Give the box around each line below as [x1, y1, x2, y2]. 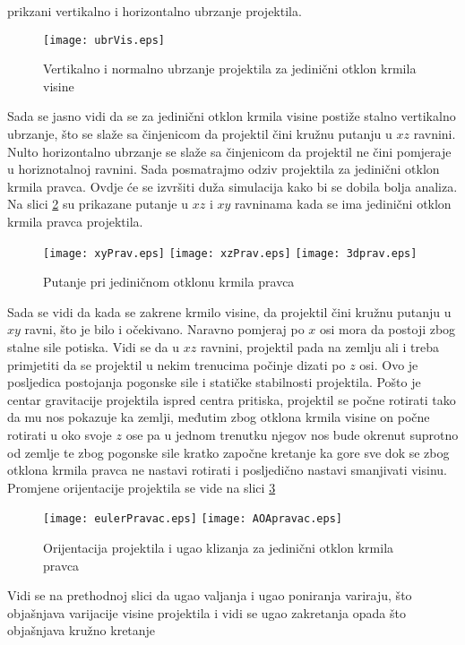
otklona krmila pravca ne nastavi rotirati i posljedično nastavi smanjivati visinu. [7, 460, 447, 479]
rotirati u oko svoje [7, 426, 112, 443]
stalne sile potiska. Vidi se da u [7, 338, 180, 357]
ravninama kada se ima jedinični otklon [235, 194, 452, 213]
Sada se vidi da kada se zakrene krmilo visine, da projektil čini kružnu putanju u [7, 302, 452, 321]
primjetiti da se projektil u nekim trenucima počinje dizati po [7, 355, 346, 374]
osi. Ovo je [359, 355, 418, 374]
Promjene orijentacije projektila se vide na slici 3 [7, 477, 276, 496]
